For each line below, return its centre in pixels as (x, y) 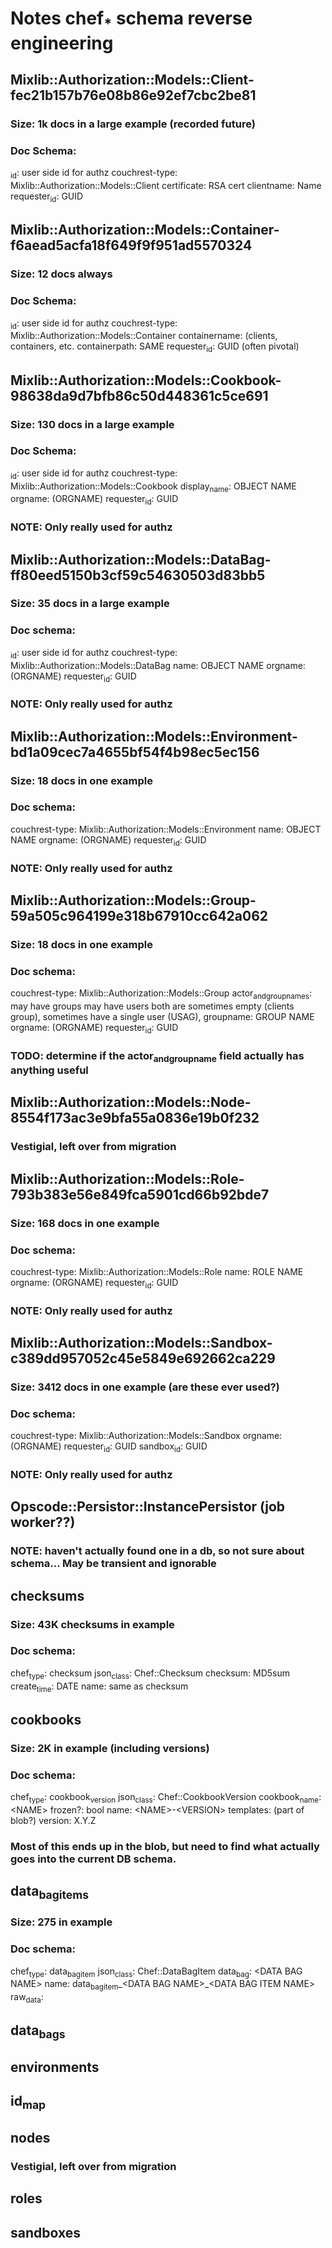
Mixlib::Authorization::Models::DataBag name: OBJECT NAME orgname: (158, 665)
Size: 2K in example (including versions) (110, 1748)
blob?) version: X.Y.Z (53, 1820)
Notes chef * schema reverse (131, 20)
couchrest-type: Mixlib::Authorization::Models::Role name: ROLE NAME (157, 1271)
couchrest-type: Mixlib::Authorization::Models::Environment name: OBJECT (166, 829)
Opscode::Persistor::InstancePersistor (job (148, 1507)
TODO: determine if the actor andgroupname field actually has (157, 1056)
